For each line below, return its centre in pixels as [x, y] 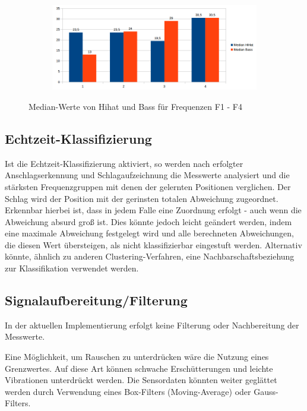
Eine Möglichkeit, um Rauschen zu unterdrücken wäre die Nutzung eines [137, 357]
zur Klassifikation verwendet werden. [72, 268]
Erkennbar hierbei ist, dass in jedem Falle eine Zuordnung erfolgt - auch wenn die [153, 210]
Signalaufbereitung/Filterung [96, 300]
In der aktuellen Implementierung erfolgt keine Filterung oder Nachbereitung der [152, 325]
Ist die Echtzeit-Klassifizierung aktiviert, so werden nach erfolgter [124, 163]
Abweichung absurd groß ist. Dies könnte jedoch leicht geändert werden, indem [148, 221]
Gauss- [266, 391]
